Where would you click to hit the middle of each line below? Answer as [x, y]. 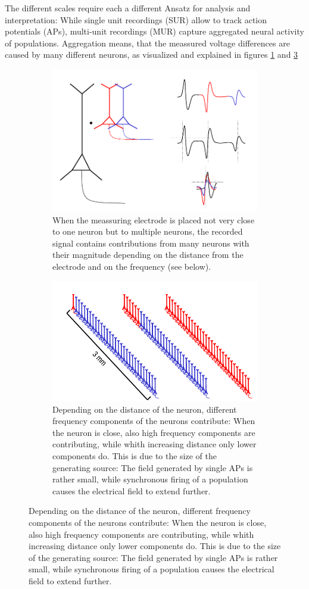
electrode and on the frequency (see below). [132, 266]
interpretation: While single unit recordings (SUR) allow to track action [136, 19]
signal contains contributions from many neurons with [151, 243]
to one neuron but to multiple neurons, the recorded [148, 231]
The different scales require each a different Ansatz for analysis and [128, 8]
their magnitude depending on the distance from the [148, 255]
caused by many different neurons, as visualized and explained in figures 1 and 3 [152, 54]
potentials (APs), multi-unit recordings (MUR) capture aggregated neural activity [154, 31]
